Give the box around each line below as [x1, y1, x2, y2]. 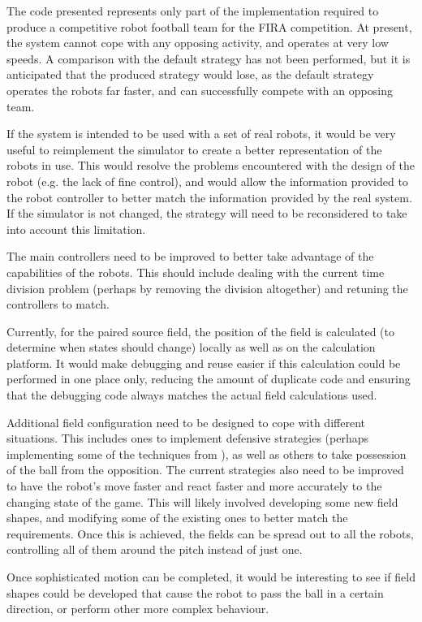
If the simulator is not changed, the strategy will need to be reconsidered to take [6, 205, 407, 222]
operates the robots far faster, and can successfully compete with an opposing [6, 81, 393, 98]
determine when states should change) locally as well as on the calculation [6, 339, 376, 356]
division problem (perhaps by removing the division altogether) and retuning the [6, 279, 408, 296]
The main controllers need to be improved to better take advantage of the [6, 248, 374, 265]
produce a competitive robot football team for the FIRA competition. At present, [6, 18, 412, 35]
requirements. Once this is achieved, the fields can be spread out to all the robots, [6, 525, 414, 542]
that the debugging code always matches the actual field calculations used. [6, 387, 377, 404]
